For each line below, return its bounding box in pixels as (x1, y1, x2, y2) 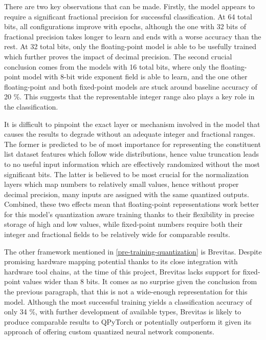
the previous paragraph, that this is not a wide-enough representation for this (4, 286, 248, 297)
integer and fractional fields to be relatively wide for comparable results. (4, 229, 230, 240)
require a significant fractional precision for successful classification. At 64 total (4, 11, 252, 22)
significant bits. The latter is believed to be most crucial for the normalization (4, 168, 249, 179)
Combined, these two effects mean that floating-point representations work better (4, 199, 259, 209)
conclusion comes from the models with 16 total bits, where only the (4, 61, 219, 72)
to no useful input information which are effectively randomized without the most (4, 158, 260, 169)
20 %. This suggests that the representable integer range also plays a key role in (4, 91, 255, 102)
